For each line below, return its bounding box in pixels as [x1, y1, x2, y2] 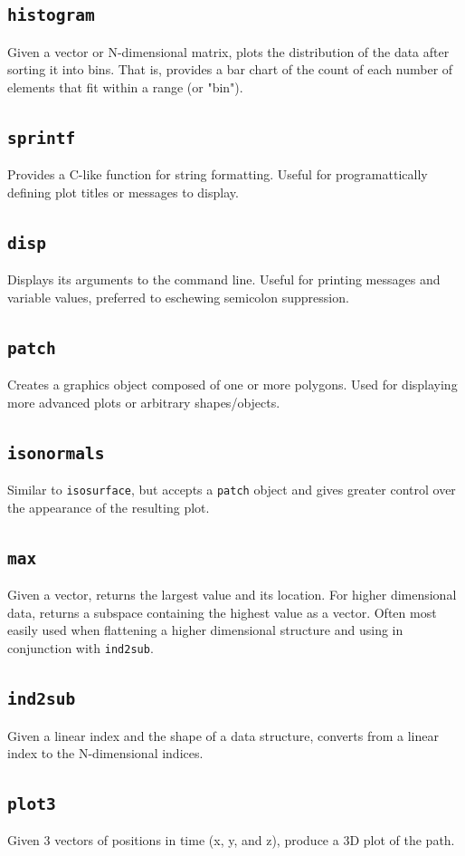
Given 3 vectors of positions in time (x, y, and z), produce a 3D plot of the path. [7, 831, 455, 850]
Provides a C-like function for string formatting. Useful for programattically [7, 165, 428, 184]
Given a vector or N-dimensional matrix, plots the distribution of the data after [7, 42, 450, 61]
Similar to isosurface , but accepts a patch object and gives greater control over [7, 480, 456, 499]
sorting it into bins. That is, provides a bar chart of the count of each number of [7, 60, 453, 79]
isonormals [7, 443, 105, 463]
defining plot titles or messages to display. [7, 182, 239, 201]
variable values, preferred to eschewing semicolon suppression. [7, 287, 349, 306]
